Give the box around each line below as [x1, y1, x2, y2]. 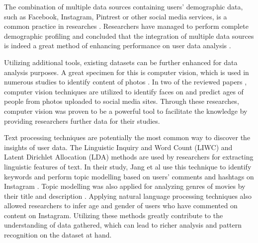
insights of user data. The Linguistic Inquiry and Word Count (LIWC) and [4, 142, 233, 152]
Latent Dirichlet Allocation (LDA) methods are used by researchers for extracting [4, 152, 254, 162]
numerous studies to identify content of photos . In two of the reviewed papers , [4, 77, 247, 87]
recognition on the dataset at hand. [4, 230, 112, 240]
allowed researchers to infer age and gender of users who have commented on [4, 200, 238, 211]
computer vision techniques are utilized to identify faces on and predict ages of [4, 86, 244, 96]
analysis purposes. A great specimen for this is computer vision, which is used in [4, 67, 249, 77]
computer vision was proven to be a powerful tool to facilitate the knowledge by [4, 105, 248, 116]
